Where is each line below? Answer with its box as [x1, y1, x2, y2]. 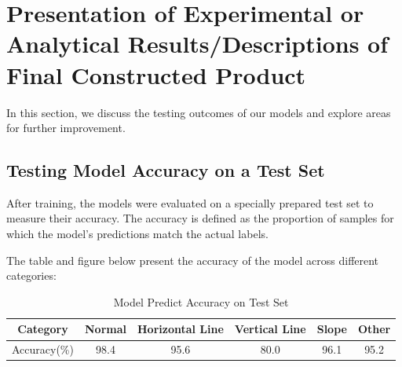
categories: [6, 267, 57, 284]
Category [17, 321, 68, 337]
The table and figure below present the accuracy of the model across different [6, 251, 379, 268]
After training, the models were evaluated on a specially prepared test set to [6, 194, 374, 211]
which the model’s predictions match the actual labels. [6, 226, 269, 242]
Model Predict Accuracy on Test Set [113, 293, 289, 310]
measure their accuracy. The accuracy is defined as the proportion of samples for [6, 210, 394, 226]
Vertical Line [234, 321, 306, 337]
